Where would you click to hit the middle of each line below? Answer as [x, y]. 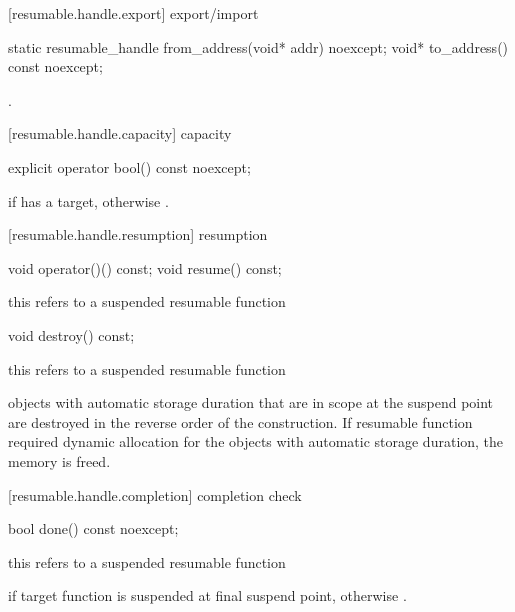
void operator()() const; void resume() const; [145, 267]
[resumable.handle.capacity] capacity [120, 133]
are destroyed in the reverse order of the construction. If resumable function [240, 421]
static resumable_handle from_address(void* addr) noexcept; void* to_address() [258, 46]
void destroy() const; [71, 334]
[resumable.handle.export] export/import [133, 13]
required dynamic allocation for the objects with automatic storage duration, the [256, 441]
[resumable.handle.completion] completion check [155, 494]
